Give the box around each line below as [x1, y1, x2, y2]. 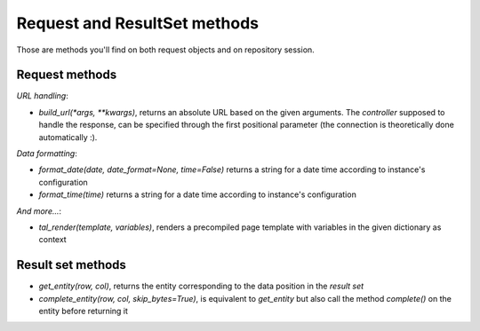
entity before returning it [38, 306, 129, 317]
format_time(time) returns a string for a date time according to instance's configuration [38, 189, 357, 200]
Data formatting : [16, 148, 77, 159]
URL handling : [16, 91, 68, 101]
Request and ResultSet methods [16, 13, 260, 33]
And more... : [16, 205, 62, 217]
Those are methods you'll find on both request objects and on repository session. [16, 44, 315, 55]
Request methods [16, 67, 117, 83]
